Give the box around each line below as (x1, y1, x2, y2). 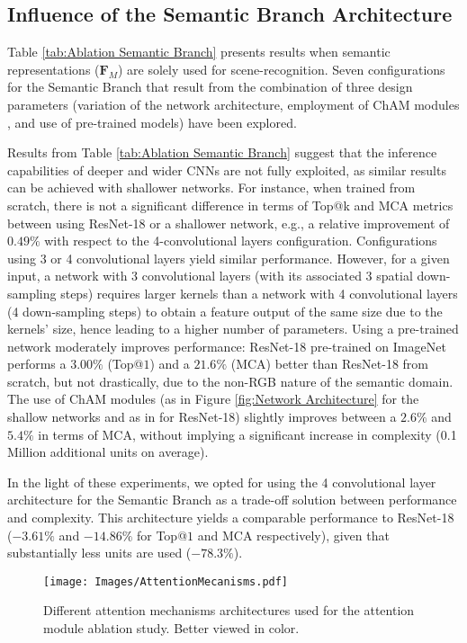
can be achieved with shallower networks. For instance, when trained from (7, 178, 416, 197)
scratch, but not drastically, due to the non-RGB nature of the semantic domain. (7, 371, 454, 390)
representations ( (7, 59, 100, 78)
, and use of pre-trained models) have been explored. (7, 112, 297, 131)
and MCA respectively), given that (197, 525, 390, 544)
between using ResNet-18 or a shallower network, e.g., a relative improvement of (7, 213, 450, 232)
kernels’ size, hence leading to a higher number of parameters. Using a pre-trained (7, 319, 459, 338)
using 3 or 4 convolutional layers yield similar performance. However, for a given (7, 248, 450, 267)
